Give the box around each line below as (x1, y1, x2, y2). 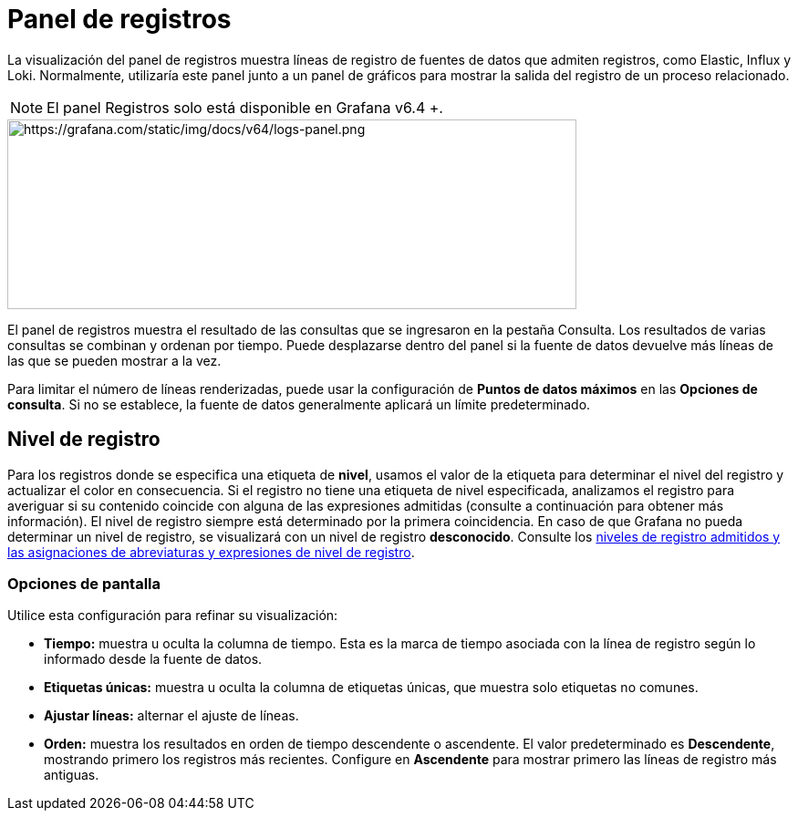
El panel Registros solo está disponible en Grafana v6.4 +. (47, 98, 443, 117)
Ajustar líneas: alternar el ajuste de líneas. (44, 708, 299, 724)
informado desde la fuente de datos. (44, 651, 263, 668)
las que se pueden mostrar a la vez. (7, 352, 222, 368)
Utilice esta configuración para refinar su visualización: (7, 607, 338, 624)
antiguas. (44, 767, 99, 783)
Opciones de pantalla (7, 574, 161, 593)
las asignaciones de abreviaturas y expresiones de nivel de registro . (7, 544, 415, 560)
